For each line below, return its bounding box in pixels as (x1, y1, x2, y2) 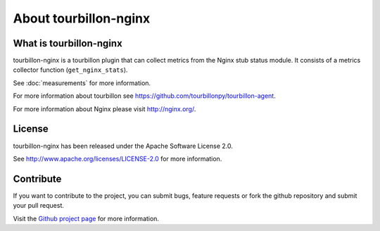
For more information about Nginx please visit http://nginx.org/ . (13, 104, 196, 113)
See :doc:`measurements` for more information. (13, 78, 151, 87)
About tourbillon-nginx (13, 11, 151, 26)
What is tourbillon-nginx (13, 37, 122, 49)
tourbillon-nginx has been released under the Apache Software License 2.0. (13, 142, 234, 150)
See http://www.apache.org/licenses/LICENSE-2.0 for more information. (13, 154, 222, 163)
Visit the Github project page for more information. (13, 214, 160, 223)
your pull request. (13, 201, 65, 210)
